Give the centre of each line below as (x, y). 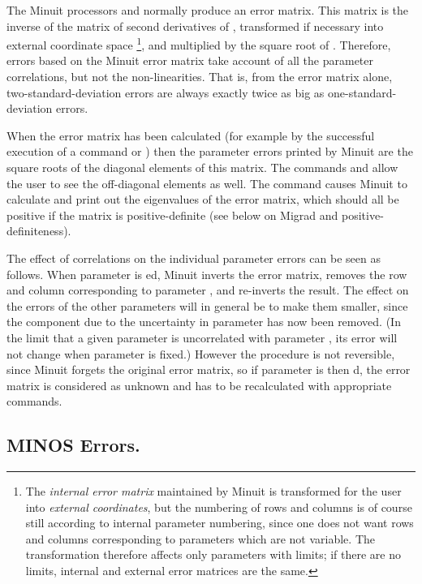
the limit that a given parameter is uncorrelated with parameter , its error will (202, 337)
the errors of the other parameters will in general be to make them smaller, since (207, 305)
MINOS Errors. (73, 445)
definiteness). (39, 231)
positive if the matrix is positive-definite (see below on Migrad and (172, 215)
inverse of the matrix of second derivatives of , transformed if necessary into (195, 26)
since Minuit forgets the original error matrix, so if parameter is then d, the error (209, 369)
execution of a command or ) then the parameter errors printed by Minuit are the (210, 151)
